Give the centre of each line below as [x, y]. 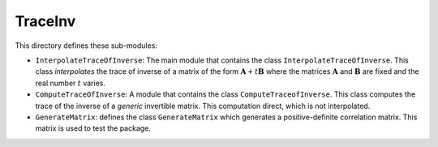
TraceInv [45, 21]
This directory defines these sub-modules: [86, 45]
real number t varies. [70, 83]
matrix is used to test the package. [93, 128]
